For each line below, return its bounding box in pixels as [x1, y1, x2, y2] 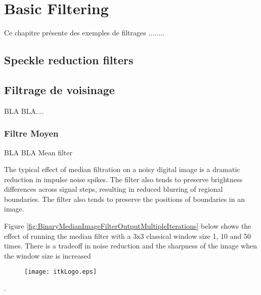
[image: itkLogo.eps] [24, 268, 97, 276]
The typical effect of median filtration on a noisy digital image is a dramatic [4, 164, 240, 175]
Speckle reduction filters [4, 52, 134, 68]
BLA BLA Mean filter [4, 147, 72, 157]
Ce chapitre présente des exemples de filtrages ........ [4, 27, 164, 38]
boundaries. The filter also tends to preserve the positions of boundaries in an [4, 193, 245, 204]
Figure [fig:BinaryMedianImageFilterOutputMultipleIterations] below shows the [4, 221, 251, 231]
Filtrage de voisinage [4, 81, 115, 97]
